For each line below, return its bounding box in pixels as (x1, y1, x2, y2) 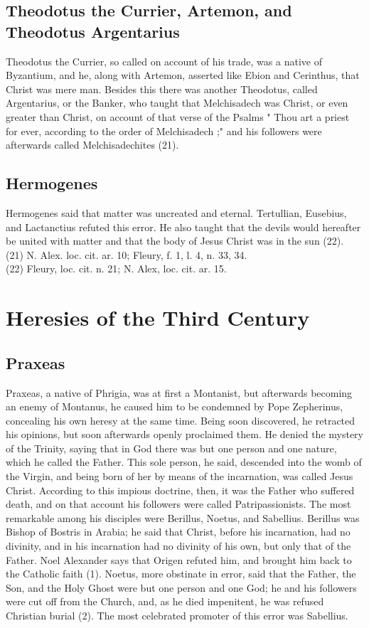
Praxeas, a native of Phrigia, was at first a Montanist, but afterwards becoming (6, 385, 353, 400)
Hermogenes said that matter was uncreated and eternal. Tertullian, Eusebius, (6, 205, 347, 220)
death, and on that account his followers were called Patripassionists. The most (6, 496, 351, 511)
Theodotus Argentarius (6, 20, 180, 42)
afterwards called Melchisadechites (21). (6, 137, 179, 152)
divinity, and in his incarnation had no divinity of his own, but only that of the (6, 538, 351, 553)
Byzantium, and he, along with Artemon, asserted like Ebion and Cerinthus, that (6, 68, 360, 83)
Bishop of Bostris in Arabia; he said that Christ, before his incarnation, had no (6, 524, 351, 539)
